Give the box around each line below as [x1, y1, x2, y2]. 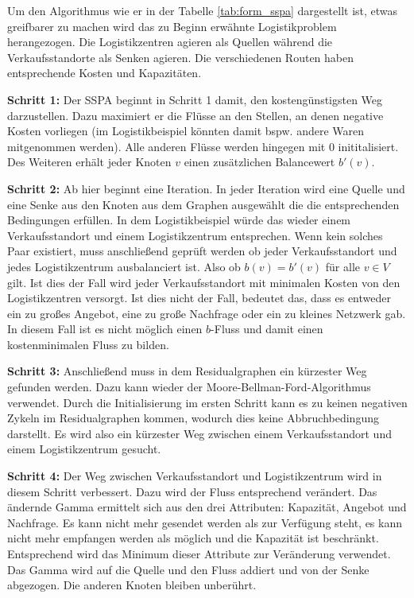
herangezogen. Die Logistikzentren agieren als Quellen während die [7, 33, 333, 50]
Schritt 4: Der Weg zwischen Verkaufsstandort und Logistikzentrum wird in [7, 468, 382, 484]
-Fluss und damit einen [211, 320, 323, 337]
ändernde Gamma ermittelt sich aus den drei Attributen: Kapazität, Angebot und [7, 499, 407, 515]
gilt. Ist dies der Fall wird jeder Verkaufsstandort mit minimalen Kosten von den [7, 274, 400, 290]
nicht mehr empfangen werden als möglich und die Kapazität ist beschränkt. [7, 530, 379, 546]
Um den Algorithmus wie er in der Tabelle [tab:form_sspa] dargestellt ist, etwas [7, 2, 398, 18]
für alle [325, 258, 361, 274]
